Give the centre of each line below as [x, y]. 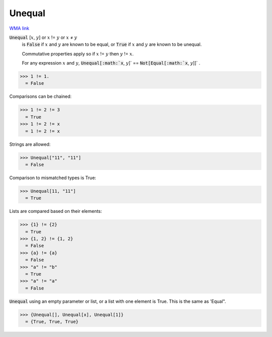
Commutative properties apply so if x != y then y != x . [78, 53]
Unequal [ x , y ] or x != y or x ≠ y [43, 37]
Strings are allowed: [30, 144]
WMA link [19, 28]
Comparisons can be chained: [41, 96]
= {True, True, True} [52, 322]
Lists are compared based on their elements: [56, 211]
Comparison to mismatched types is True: [53, 178]
